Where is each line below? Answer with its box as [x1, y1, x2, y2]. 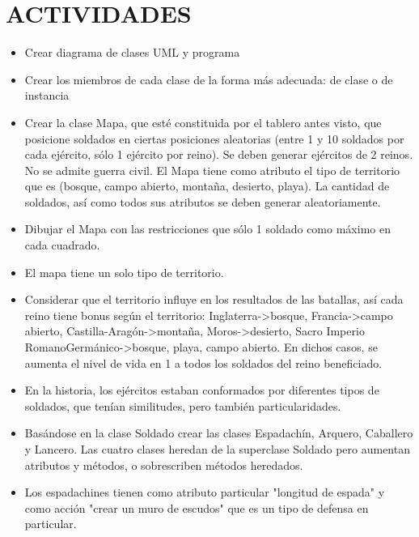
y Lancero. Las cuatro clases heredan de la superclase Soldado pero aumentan [24, 441, 410, 457]
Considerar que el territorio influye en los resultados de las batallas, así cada [24, 291, 404, 308]
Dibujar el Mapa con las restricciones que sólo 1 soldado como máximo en [24, 220, 391, 237]
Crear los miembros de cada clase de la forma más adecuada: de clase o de [24, 70, 393, 87]
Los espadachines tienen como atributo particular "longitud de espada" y [24, 484, 385, 501]
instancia [24, 87, 70, 104]
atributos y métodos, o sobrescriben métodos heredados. [24, 456, 303, 473]
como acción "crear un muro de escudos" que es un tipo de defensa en [24, 499, 369, 516]
